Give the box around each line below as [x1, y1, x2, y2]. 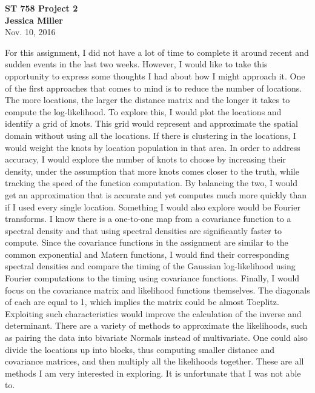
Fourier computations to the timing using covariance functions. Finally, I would [5, 272, 300, 284]
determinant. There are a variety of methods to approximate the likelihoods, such [5, 319, 308, 332]
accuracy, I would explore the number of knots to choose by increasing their [5, 153, 286, 166]
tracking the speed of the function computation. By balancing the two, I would [5, 176, 297, 189]
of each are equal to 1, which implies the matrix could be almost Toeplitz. [5, 295, 279, 308]
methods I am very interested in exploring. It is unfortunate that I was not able [5, 366, 301, 379]
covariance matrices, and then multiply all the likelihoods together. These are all [5, 355, 304, 368]
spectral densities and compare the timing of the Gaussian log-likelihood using [5, 260, 296, 272]
